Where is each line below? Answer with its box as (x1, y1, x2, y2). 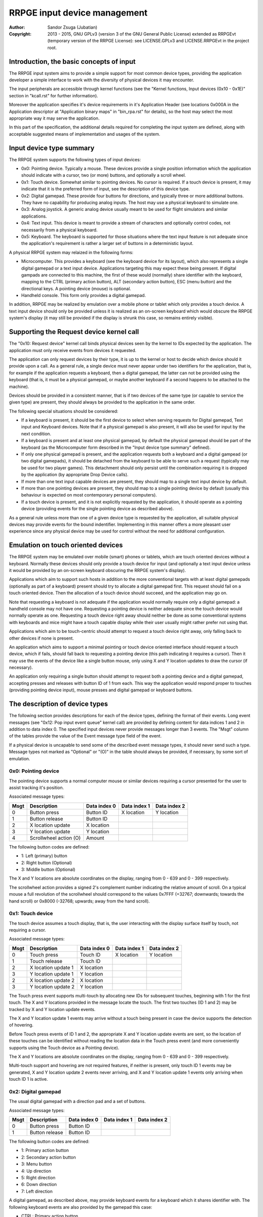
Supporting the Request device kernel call (9, 328, 139, 336)
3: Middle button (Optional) (21, 867, 75, 872)
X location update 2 (30, 977, 75, 983)
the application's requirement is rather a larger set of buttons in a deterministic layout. (21, 240, 194, 246)
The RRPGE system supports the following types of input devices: (9, 156, 141, 163)
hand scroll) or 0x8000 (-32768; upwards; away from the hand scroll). (9, 898, 150, 904)
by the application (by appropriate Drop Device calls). (21, 472, 129, 478)
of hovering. (9, 1022, 34, 1028)
